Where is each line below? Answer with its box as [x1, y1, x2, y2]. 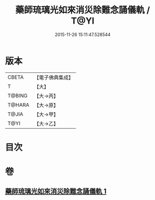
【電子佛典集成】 [34, 74, 74, 81]
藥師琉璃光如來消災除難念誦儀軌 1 [5, 187, 107, 196]
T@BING [7, 92, 28, 99]
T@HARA [7, 101, 30, 108]
